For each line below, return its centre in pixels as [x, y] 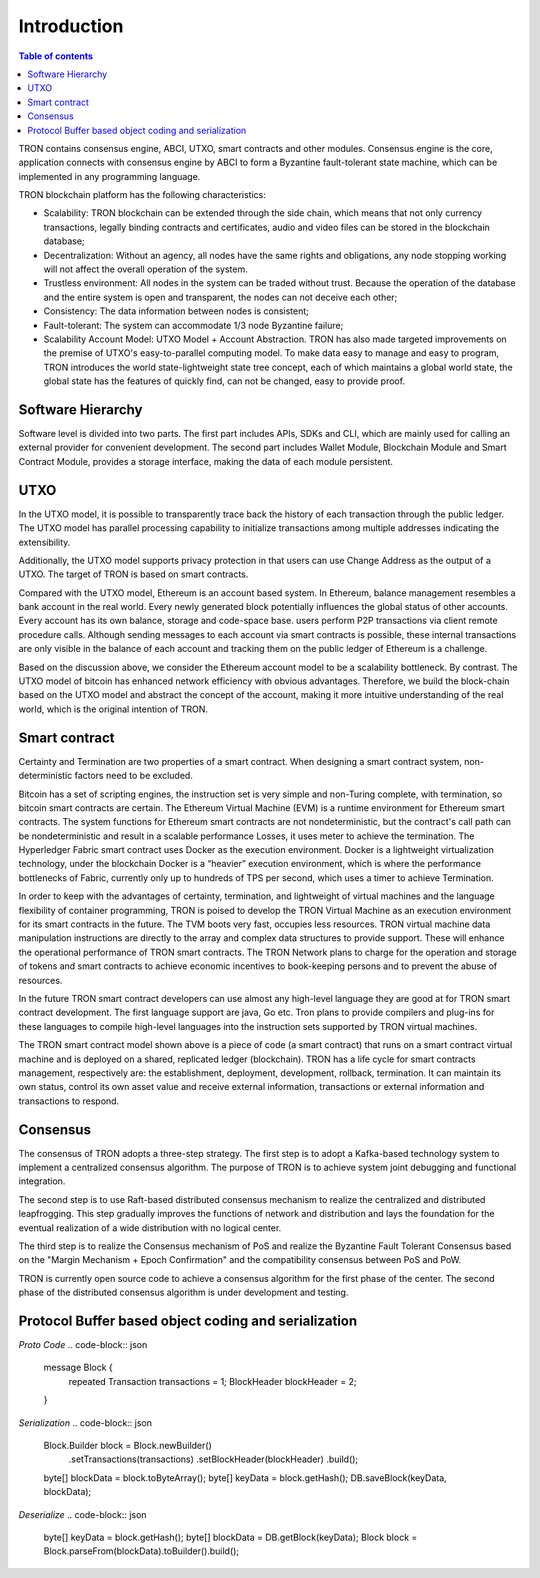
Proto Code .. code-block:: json [83, 1345]
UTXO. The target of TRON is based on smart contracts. [133, 574]
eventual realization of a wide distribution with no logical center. [150, 1227]
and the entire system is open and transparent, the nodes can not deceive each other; [220, 297]
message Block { [78, 1367]
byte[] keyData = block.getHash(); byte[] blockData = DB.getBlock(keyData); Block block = [230, 1537]
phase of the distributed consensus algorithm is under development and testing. [183, 1292]
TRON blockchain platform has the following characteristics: [142, 195]
